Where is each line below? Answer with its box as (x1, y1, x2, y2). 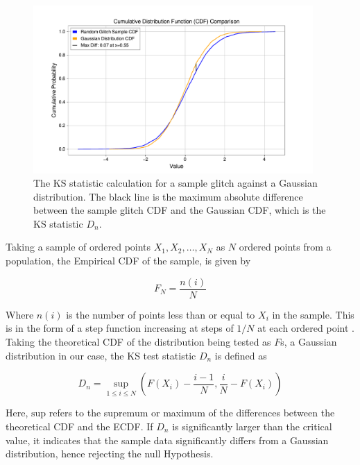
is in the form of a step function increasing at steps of (6, 321, 234, 335)
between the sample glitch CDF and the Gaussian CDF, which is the (33, 203, 326, 217)
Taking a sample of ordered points (6, 239, 151, 254)
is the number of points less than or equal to (66, 307, 255, 321)
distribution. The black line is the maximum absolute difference (33, 189, 303, 203)
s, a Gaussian (280, 334, 337, 348)
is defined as (214, 348, 267, 362)
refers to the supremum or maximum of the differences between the (49, 405, 335, 420)
